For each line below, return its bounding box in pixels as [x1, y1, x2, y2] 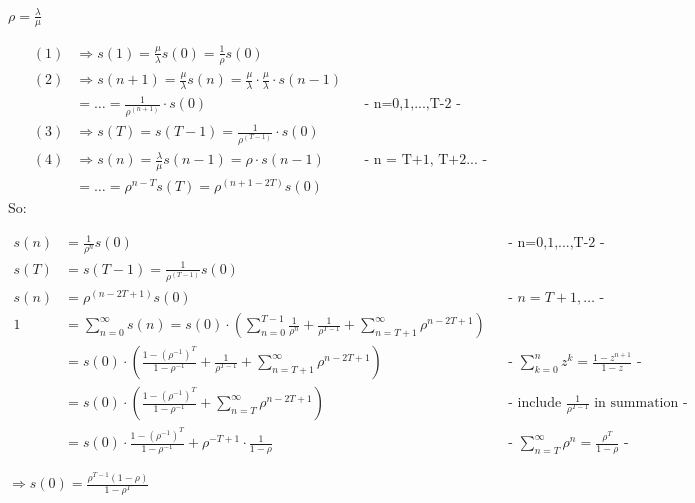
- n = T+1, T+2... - [364, 153, 488, 168]
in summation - [594, 396, 688, 411]
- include [508, 396, 562, 411]
